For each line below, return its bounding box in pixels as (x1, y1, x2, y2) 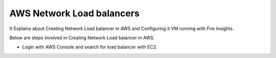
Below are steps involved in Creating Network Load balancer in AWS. (9, 35, 155, 41)
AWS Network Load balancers (9, 8, 140, 19)
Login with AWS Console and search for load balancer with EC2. (22, 44, 158, 50)
